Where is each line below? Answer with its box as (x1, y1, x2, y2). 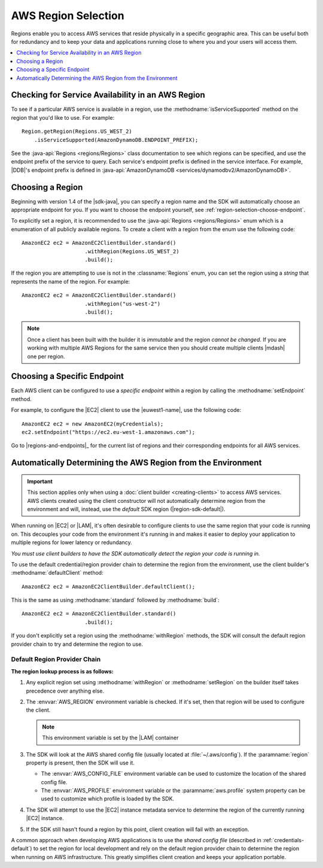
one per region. (27, 353, 65, 360)
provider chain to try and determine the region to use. (11, 641, 144, 648)
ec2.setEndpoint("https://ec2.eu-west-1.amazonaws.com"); (22, 429, 196, 435)
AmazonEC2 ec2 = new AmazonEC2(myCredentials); (22, 420, 164, 427)
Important (27, 478, 53, 485)
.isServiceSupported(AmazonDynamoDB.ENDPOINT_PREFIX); (33, 136, 199, 143)
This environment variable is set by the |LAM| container (42, 734, 179, 742)
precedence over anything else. (26, 687, 105, 694)
